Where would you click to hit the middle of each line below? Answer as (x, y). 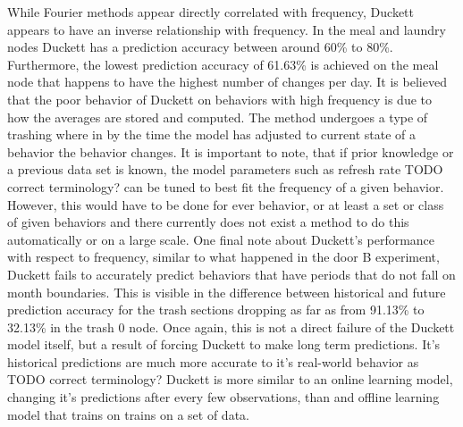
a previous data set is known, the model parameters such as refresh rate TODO (225, 169)
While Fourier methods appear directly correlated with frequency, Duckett (210, 12)
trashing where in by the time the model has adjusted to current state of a (212, 134)
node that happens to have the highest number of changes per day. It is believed (227, 82)
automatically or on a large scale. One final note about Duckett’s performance (221, 239)
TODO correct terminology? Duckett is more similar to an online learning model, (230, 379)
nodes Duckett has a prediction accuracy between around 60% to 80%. (200, 47)
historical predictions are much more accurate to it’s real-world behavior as (213, 361)
